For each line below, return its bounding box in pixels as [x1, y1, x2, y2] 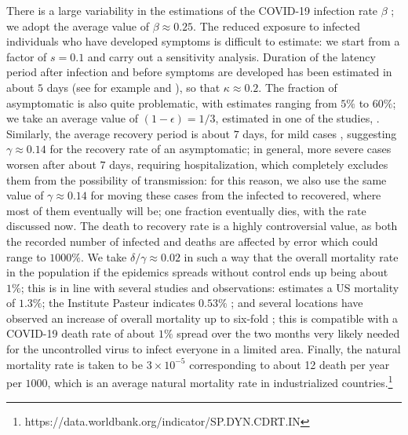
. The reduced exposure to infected [193, 17, 360, 34]
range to [6, 248, 46, 265]
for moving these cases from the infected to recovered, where [90, 187, 381, 203]
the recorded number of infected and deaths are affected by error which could [6, 232, 378, 249]
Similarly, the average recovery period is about [6, 125, 230, 141]
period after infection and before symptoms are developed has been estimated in [6, 64, 392, 80]
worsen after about [6, 155, 97, 172]
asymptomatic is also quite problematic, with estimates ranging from [6, 94, 337, 111]
